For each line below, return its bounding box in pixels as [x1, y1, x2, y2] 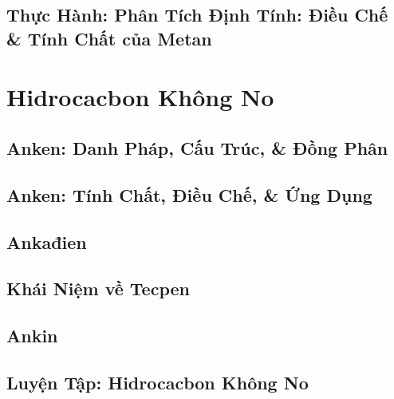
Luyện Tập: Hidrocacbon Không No [6, 369, 309, 394]
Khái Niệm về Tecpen [6, 276, 190, 301]
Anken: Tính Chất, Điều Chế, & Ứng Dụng [6, 182, 372, 207]
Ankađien [6, 229, 87, 254]
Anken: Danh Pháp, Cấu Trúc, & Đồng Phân [6, 135, 388, 160]
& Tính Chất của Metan [6, 26, 212, 50]
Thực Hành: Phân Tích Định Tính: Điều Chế [6, 2, 388, 27]
